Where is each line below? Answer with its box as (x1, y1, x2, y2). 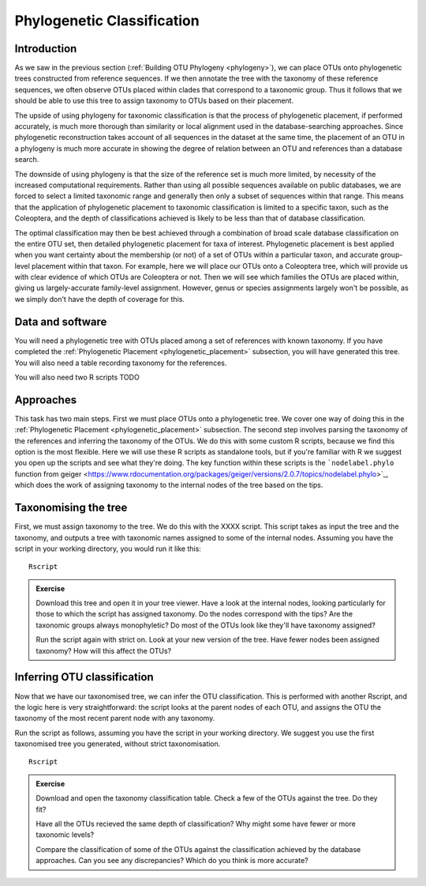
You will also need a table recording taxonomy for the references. (14, 358, 227, 368)
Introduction (14, 42, 77, 55)
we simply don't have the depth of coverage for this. (14, 294, 185, 304)
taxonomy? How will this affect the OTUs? (35, 646, 172, 655)
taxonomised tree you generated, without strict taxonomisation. (14, 739, 221, 748)
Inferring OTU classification (14, 670, 154, 684)
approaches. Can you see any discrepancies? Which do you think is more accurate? (35, 856, 309, 865)
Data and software (14, 315, 107, 328)
